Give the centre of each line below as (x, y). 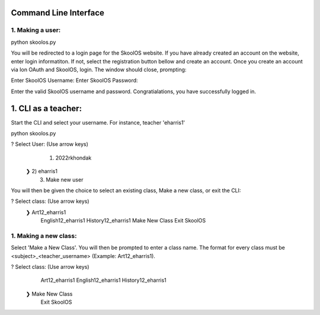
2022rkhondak (73, 158)
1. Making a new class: (44, 236)
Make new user (65, 179)
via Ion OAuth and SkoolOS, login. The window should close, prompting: (99, 69)
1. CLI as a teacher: (47, 108)
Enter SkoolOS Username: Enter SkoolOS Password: (75, 81)
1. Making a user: (36, 30)
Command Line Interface (58, 13)
